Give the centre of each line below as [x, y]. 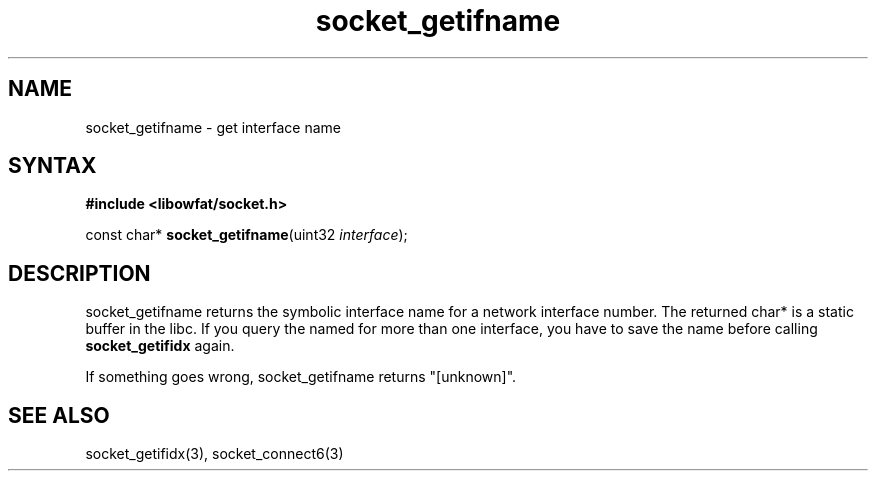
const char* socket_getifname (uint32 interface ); [246, 235]
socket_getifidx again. [160, 346]
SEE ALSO [59, 415]
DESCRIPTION [79, 273]
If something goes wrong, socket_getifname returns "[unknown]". [301, 377]
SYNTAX [52, 166]
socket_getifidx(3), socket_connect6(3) [214, 454]
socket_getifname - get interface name [213, 127]
